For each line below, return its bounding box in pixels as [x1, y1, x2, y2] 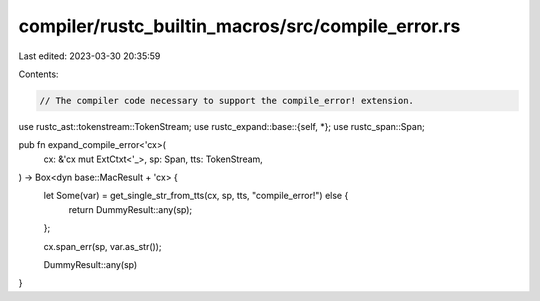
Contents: [18, 68, 59, 80]
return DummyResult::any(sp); [68, 203, 193, 215]
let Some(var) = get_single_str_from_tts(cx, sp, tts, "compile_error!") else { [43, 190, 349, 202]
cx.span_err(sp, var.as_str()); [43, 240, 162, 252]
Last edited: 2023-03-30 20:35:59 [18, 50, 161, 62]
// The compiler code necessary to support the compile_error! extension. [39, 95, 415, 106]
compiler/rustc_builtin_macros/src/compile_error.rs [18, 15, 461, 37]
